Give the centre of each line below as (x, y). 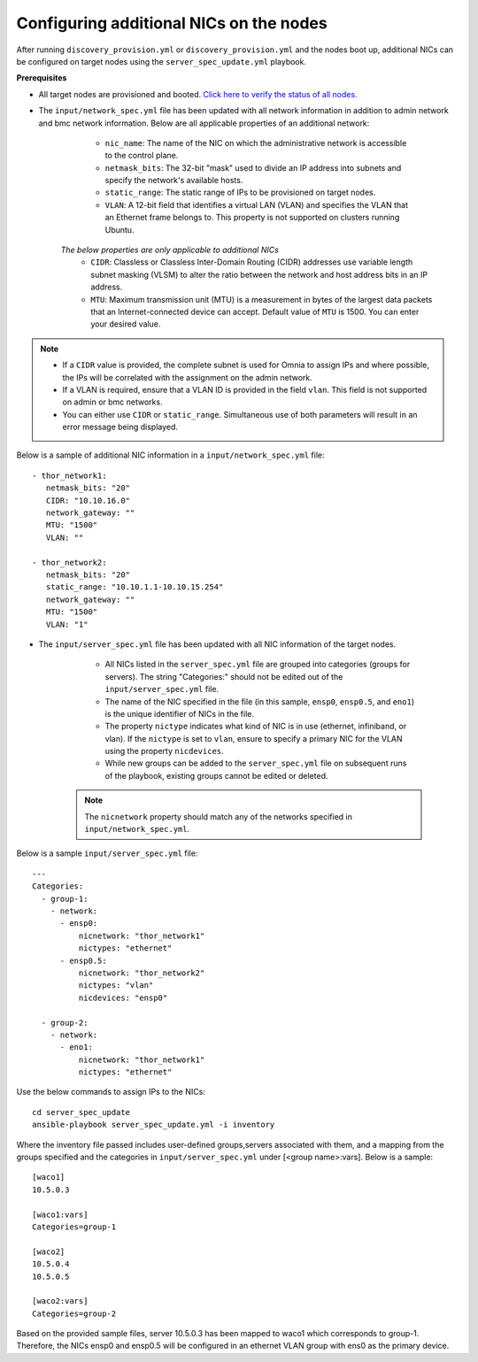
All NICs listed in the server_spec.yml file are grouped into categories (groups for (258, 665)
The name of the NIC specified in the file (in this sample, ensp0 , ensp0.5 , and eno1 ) (260, 701)
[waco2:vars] (60, 1301)
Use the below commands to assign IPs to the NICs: (111, 1092)
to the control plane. (142, 156)
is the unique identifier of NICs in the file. (179, 713)
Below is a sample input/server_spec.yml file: (107, 853)
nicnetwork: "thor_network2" (142, 973)
